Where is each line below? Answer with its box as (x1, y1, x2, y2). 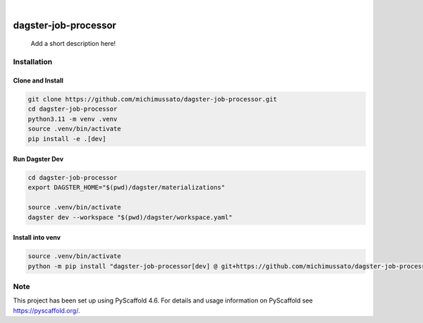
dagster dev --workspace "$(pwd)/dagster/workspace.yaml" (27, 213, 233, 221)
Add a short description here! (30, 39, 116, 48)
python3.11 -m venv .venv (27, 115, 118, 123)
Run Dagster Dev (13, 155, 63, 164)
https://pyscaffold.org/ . (13, 306, 80, 315)
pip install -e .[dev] (27, 135, 106, 142)
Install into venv (13, 233, 61, 242)
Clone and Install (13, 76, 63, 85)
